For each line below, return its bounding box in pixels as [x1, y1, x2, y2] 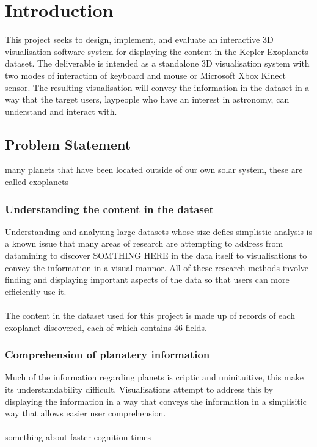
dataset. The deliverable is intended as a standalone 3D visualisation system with [5, 57, 310, 70]
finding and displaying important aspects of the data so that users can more [5, 273, 290, 286]
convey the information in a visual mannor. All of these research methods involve [5, 261, 309, 274]
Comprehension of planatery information [5, 347, 210, 362]
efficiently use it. [5, 285, 67, 297]
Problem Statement [5, 134, 131, 153]
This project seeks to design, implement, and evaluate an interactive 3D [5, 33, 274, 46]
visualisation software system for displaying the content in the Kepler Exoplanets [5, 45, 308, 57]
